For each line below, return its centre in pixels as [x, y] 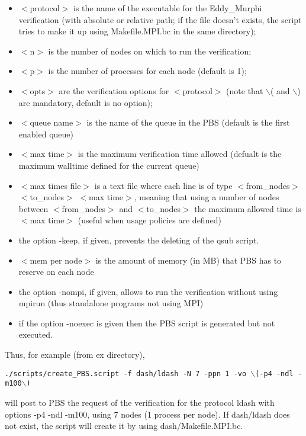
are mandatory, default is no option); [86, 102]
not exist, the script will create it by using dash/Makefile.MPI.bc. [124, 426]
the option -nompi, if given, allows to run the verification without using [148, 291]
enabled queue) [46, 134]
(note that [245, 90]
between [33, 208]
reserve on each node [56, 272]
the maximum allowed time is [248, 208]
